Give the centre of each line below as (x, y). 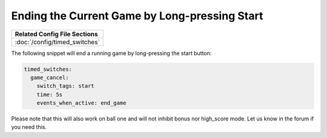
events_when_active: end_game (81, 103)
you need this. (29, 127)
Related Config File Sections (56, 34)
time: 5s (50, 94)
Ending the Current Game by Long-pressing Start (137, 16)
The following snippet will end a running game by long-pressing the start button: (111, 53)
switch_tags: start (66, 86)
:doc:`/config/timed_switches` (57, 42)
